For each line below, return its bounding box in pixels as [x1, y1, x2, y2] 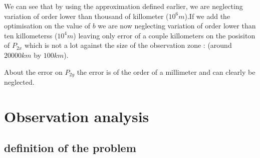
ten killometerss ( [4, 30, 58, 40]
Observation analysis [4, 106, 149, 126]
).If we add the [184, 10, 230, 21]
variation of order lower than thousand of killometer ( [4, 10, 169, 21]
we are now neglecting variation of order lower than [98, 20, 256, 31]
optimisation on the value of [4, 20, 90, 31]
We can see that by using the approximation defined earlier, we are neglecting [4, 1, 243, 11]
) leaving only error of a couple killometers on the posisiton [73, 30, 255, 40]
